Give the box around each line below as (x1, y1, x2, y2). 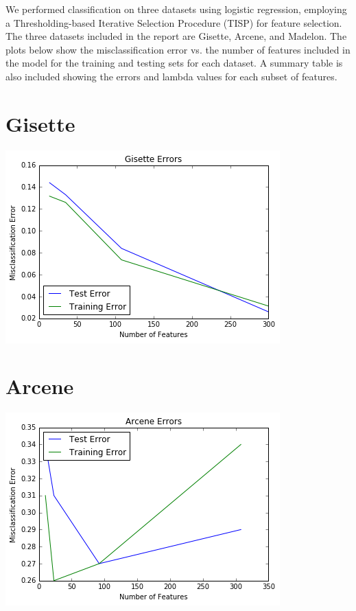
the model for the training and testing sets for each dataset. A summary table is (5, 56, 343, 70)
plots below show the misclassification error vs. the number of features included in (5, 42, 351, 56)
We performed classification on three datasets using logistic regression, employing (5, 2, 347, 16)
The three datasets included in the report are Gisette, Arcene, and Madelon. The (5, 29, 347, 43)
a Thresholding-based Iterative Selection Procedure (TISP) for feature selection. (5, 15, 342, 30)
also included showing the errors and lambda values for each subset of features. (5, 69, 337, 83)
